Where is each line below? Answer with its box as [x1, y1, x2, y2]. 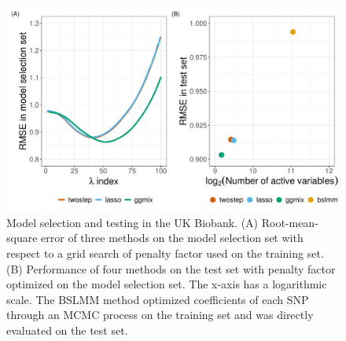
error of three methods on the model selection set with [41, 229, 304, 246]
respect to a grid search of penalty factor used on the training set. [6, 245, 324, 262]
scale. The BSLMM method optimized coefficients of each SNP [6, 291, 309, 307]
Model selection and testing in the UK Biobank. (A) [6, 214, 259, 230]
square [6, 229, 38, 246]
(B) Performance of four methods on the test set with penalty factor [6, 260, 336, 277]
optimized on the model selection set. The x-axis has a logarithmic [6, 276, 327, 292]
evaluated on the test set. [6, 322, 128, 339]
